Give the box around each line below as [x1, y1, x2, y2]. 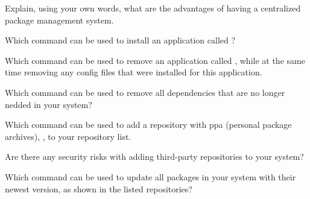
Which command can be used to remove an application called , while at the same [5, 54, 305, 66]
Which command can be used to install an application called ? [5, 34, 236, 46]
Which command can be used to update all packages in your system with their [5, 170, 296, 183]
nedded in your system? [5, 98, 92, 110]
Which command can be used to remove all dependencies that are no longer [5, 86, 285, 98]
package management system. [5, 13, 114, 26]
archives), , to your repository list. [5, 130, 131, 142]
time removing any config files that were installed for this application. [5, 66, 262, 78]
